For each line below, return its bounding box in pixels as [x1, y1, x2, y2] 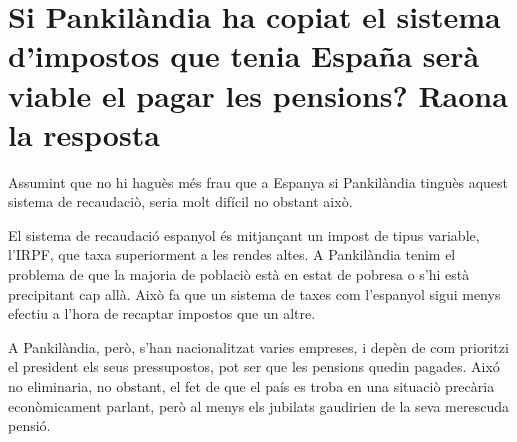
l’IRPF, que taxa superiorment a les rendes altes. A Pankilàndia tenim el [8, 244, 456, 265]
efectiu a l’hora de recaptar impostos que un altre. [8, 303, 316, 324]
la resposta [8, 113, 160, 154]
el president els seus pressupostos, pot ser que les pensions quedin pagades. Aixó [8, 356, 500, 377]
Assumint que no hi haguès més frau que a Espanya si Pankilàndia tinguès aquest [8, 171, 508, 192]
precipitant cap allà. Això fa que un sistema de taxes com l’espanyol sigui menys [8, 283, 501, 304]
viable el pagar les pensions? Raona [8, 74, 508, 115]
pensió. [8, 415, 51, 436]
